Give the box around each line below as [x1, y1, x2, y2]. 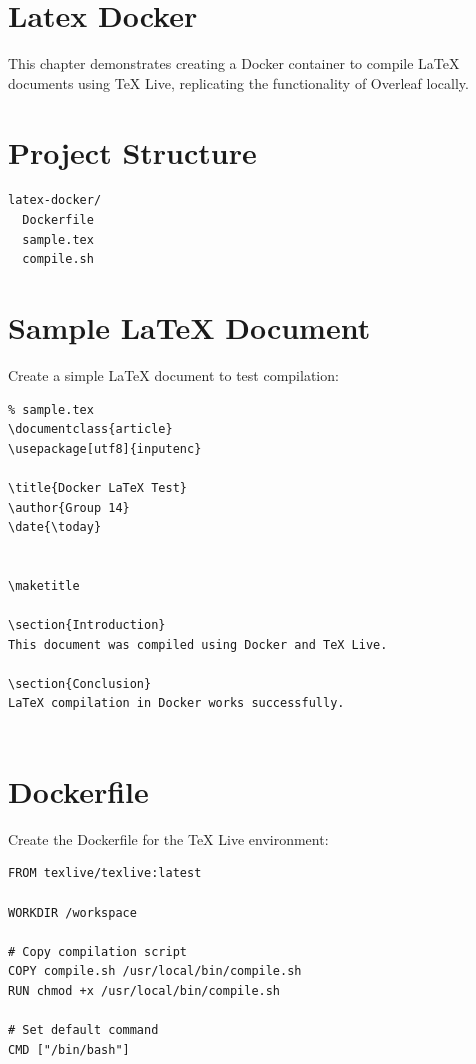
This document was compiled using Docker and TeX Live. [8, 637, 388, 652]
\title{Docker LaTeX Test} [8, 480, 187, 495]
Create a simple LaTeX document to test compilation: [8, 364, 339, 385]
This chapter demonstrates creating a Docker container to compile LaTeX [8, 53, 460, 74]
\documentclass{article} [8, 422, 173, 437]
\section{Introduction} [8, 618, 166, 633]
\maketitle [8, 578, 80, 593]
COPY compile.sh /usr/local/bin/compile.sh [8, 964, 302, 979]
